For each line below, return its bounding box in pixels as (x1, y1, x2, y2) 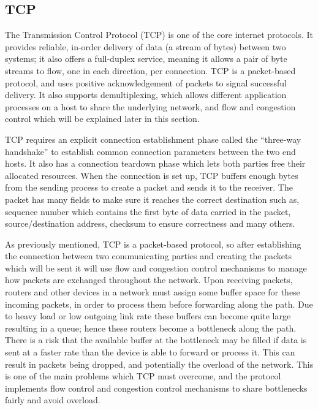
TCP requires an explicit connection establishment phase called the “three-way (5, 132, 301, 145)
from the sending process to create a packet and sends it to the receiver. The (5, 181, 293, 194)
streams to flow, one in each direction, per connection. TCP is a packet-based (5, 64, 296, 77)
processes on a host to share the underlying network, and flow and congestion (5, 100, 296, 113)
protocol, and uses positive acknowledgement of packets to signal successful (5, 76, 287, 89)
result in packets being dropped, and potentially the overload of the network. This (5, 357, 314, 370)
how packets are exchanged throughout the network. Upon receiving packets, (5, 273, 293, 286)
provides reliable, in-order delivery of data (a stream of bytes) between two (5, 40, 286, 53)
